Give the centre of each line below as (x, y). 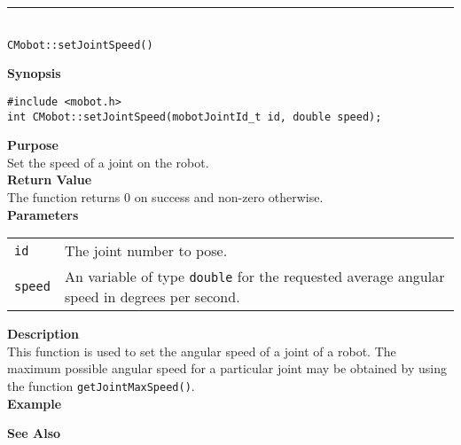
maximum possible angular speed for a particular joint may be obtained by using (227, 368)
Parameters (43, 214)
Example (35, 403)
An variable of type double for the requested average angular (254, 277)
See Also (34, 433)
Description (43, 334)
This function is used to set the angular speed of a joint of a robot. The (202, 351)
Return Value (50, 180)
